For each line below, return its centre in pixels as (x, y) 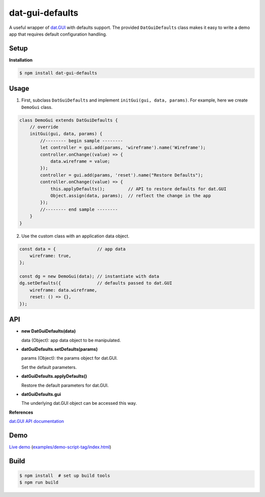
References (21, 412)
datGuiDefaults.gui (41, 394)
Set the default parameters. (49, 367)
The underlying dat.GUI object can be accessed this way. (79, 403)
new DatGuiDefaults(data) (49, 331)
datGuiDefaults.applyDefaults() (54, 376)
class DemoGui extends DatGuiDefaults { (68, 120)
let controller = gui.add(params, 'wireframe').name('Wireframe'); (123, 148)
